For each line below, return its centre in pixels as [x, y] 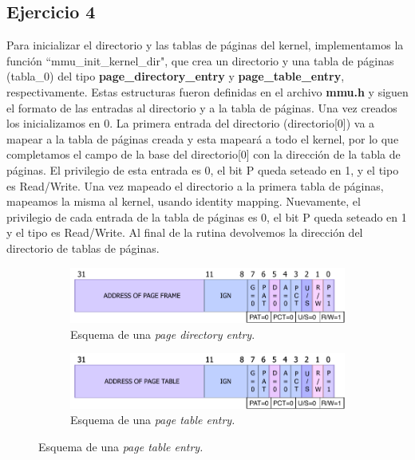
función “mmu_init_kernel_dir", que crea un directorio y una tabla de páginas [200, 60]
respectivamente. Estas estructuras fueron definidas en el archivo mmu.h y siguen [207, 91]
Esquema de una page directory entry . [163, 334]
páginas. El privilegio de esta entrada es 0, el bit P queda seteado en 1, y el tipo [203, 169]
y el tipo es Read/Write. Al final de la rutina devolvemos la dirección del [185, 232]
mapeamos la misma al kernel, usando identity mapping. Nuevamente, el [184, 201]
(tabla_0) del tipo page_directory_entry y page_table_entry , [176, 76]
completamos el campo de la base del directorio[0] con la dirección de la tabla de [204, 154]
